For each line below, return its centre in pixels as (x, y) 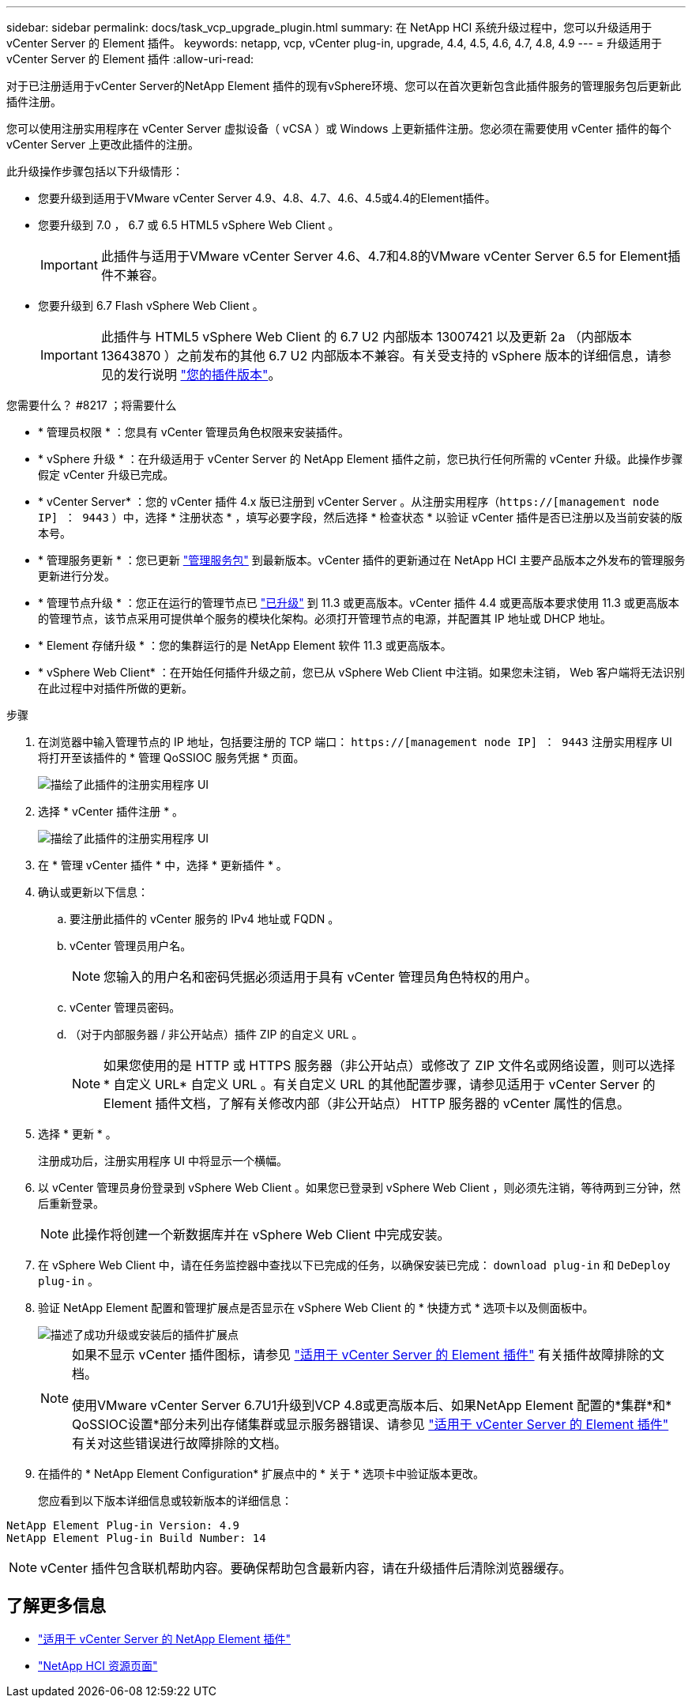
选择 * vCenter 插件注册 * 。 (111, 811)
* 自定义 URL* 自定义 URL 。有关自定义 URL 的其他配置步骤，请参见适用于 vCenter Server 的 (380, 1084)
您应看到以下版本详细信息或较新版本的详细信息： (165, 1500)
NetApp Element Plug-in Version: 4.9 (123, 1525)
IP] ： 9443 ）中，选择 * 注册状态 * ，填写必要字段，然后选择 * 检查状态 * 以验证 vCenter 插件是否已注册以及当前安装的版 (360, 517)
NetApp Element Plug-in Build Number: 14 (136, 1538)
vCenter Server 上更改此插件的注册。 (103, 144)
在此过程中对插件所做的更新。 (115, 688)
